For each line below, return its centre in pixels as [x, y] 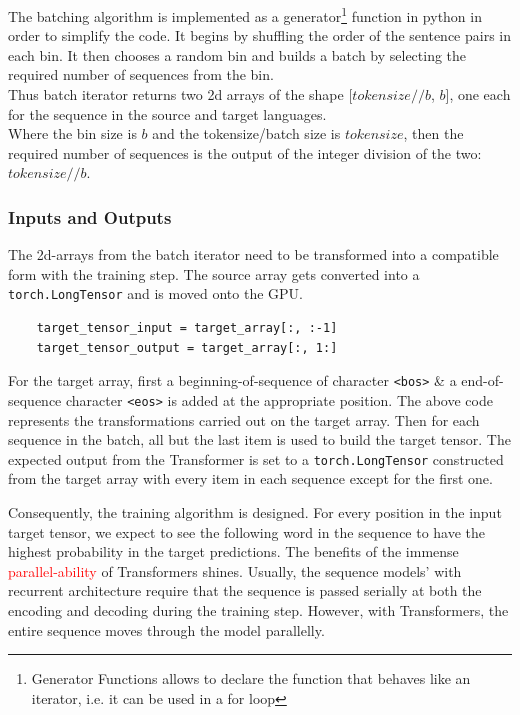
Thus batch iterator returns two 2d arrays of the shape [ [180, 94]
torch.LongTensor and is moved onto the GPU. [155, 293]
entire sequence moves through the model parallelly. [166, 629]
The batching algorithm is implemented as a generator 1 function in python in [245, 14]
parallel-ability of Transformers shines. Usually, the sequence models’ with [235, 570]
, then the [433, 133]
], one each [478, 94]
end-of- [482, 380]
